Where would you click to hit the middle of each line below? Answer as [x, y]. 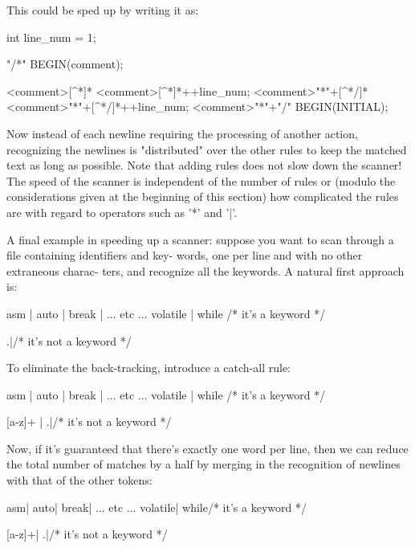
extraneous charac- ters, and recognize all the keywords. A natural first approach [205, 270]
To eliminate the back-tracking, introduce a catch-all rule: [149, 368]
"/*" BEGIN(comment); [65, 64]
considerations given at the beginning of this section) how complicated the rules [203, 196]
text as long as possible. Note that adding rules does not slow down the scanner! [204, 165]
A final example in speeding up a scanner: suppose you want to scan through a [200, 239]
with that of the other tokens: [79, 480]
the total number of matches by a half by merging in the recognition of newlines [203, 464]
